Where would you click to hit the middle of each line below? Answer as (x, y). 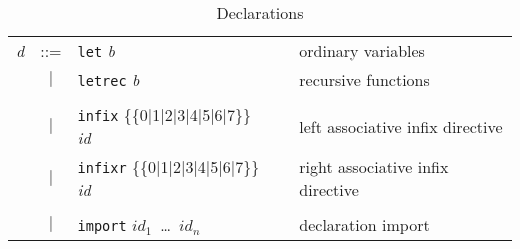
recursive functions (364, 79)
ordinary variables (362, 50)
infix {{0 (112, 114)
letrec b (108, 79)
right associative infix (374, 166)
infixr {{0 (116, 166)
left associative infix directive (401, 126)
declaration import (364, 224)
